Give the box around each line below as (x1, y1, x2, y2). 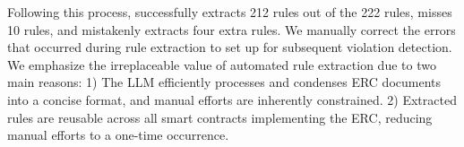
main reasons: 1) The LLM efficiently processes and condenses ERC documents (7, 73, 442, 91)
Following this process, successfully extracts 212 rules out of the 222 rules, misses (7, 3, 452, 21)
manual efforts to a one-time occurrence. (7, 125, 229, 144)
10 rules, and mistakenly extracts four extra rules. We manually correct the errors (7, 20, 456, 39)
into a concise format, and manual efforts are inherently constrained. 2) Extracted (7, 90, 457, 108)
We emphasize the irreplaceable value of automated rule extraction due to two (7, 55, 436, 73)
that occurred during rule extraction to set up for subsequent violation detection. (7, 38, 452, 56)
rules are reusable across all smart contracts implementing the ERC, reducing (7, 108, 433, 126)
